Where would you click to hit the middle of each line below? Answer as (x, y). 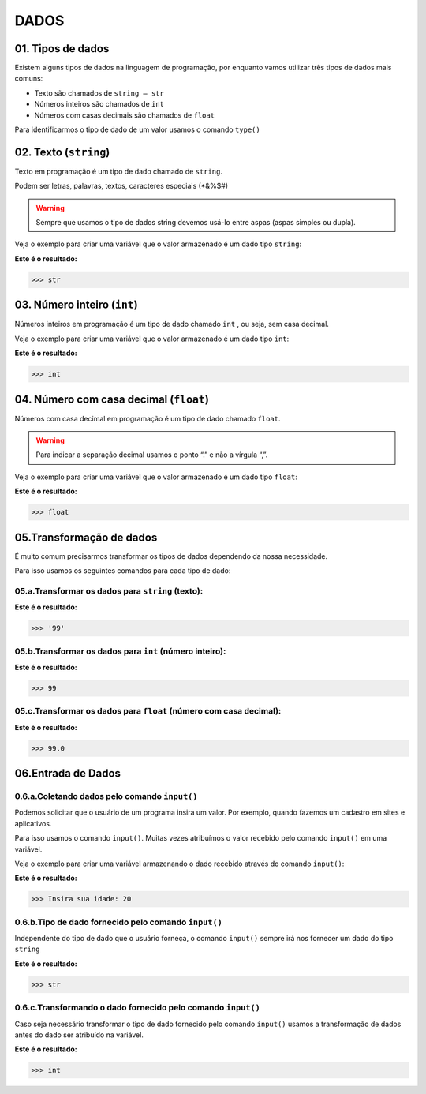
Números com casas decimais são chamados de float (125, 115)
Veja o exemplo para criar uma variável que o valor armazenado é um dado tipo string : (158, 244)
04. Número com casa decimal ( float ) (112, 399)
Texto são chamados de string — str (99, 93)
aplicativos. (33, 823)
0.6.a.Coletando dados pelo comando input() (106, 796)
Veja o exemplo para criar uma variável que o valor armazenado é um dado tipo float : (156, 477)
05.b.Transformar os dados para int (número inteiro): (120, 651)
